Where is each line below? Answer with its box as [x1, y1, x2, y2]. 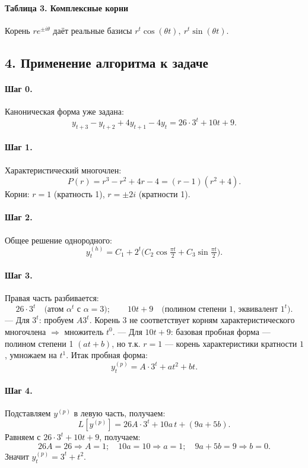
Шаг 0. [5, 82, 33, 94]
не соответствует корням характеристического [129, 314, 295, 326]
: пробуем [39, 314, 74, 326]
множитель [64, 325, 104, 337]
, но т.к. [112, 337, 141, 349]
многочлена [5, 325, 46, 337]
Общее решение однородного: [5, 233, 112, 246]
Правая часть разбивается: [5, 292, 99, 304]
